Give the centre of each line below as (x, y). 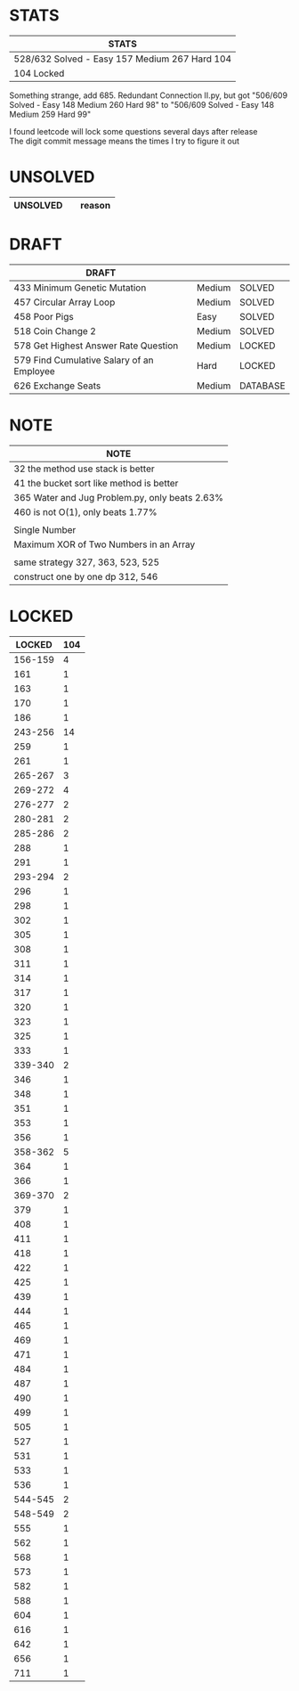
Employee (34, 371)
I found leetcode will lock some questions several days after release (133, 131)
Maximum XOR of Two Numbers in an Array (105, 544)
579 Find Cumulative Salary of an (84, 360)
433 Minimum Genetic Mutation (80, 288)
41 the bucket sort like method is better (96, 483)
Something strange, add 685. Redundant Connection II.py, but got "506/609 (148, 95)
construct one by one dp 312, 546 (86, 576)
